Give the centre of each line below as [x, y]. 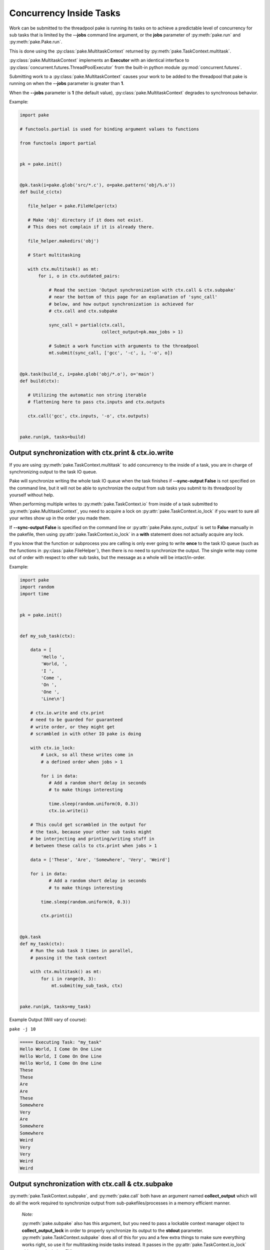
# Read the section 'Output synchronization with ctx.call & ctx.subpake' [142, 290]
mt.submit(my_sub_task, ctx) [87, 986]
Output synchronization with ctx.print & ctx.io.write [91, 453]
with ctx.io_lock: [53, 748]
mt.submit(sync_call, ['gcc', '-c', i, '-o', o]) [111, 353]
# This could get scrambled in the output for [88, 825]
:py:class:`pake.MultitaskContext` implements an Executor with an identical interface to [99, 60]
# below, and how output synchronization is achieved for [121, 304]
